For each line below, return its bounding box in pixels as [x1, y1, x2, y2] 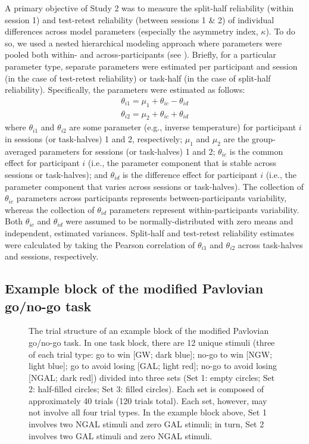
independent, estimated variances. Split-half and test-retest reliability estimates [5, 226, 294, 239]
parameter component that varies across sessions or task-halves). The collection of [5, 180, 304, 192]
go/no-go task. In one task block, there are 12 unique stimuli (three [29, 336, 275, 348]
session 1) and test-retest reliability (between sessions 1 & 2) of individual [5, 13, 274, 26]
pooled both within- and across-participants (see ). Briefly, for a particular [5, 48, 276, 61]
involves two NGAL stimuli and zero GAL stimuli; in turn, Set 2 [29, 418, 264, 430]
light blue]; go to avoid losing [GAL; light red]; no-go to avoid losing [29, 359, 277, 372]
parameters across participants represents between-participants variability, [16, 192, 287, 204]
